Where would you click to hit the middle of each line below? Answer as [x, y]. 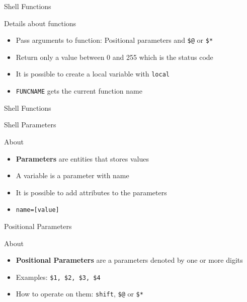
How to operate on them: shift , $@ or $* [79, 294]
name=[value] [37, 210]
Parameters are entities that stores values [82, 158]
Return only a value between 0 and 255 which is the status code [114, 57]
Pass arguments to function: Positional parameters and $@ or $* [114, 40]
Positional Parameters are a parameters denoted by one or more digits [129, 260]
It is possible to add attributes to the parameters [91, 192]
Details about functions [40, 23]
